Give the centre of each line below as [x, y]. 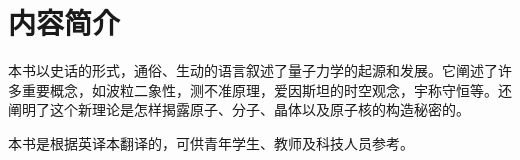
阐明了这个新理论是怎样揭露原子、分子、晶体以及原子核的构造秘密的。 [239, 109]
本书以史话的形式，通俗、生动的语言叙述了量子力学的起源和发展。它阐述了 [253, 70]
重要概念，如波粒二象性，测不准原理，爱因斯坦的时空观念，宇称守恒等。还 [266, 89]
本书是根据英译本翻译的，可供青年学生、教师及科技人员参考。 [211, 142]
